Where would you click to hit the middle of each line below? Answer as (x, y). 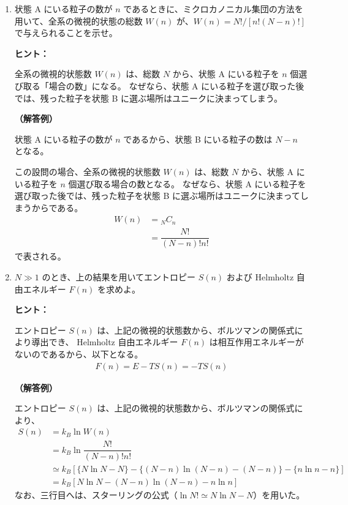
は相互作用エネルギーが (256, 342)
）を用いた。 (279, 494)
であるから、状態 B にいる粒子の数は (198, 139)
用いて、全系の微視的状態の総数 (78, 21)
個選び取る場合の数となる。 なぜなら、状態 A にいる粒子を (187, 183)
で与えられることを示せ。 (66, 33)
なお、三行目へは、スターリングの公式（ (96, 494)
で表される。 (40, 256)
